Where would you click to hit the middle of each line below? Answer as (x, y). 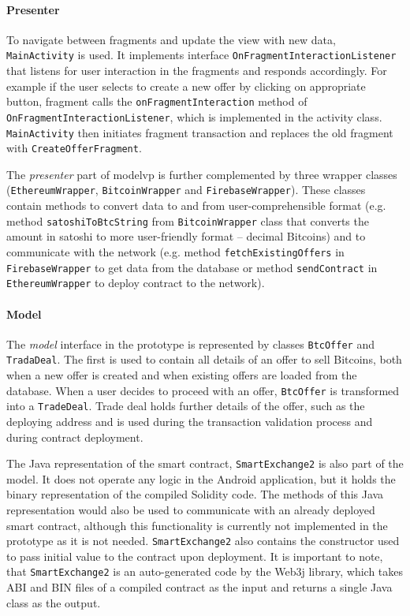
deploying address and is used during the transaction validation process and (190, 421)
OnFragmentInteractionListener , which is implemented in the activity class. (194, 116)
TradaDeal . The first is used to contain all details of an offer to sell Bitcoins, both (204, 359)
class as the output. (54, 602)
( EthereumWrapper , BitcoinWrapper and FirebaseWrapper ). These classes (186, 190)
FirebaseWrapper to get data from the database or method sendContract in (192, 267)
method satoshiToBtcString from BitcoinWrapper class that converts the (188, 220)
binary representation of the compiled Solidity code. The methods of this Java (195, 494)
